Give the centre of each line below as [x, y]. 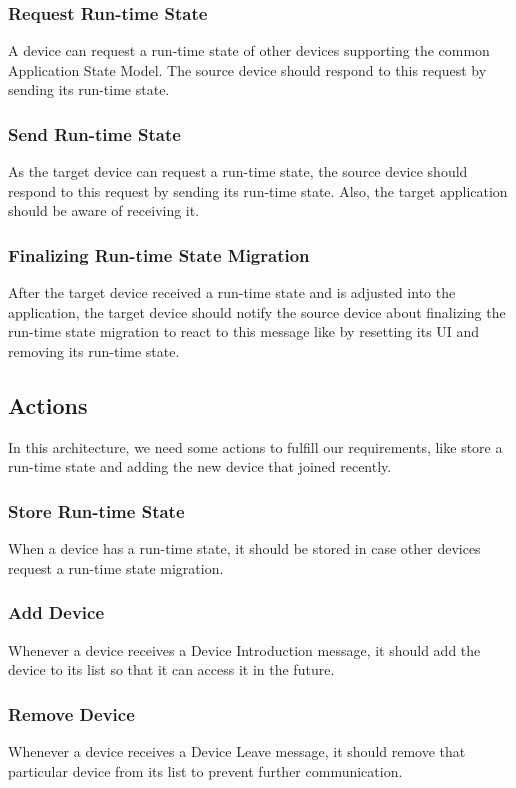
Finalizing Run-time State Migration [159, 254]
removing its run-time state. [94, 351]
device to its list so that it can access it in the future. [171, 669]
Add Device [56, 612]
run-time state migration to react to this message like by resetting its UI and [244, 331]
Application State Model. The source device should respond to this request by [247, 69]
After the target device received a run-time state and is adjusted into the [232, 292]
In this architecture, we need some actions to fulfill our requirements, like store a [255, 446]
